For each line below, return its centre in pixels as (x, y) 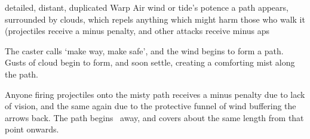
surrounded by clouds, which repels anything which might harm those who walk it (155, 19)
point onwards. (32, 129)
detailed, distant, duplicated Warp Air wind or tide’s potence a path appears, (147, 7)
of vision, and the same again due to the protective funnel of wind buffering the (151, 106)
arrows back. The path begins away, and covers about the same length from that (154, 117)
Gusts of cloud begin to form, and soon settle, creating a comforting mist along (150, 62)
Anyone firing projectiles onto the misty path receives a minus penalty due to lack (155, 94)
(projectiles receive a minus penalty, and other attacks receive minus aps (137, 31)
